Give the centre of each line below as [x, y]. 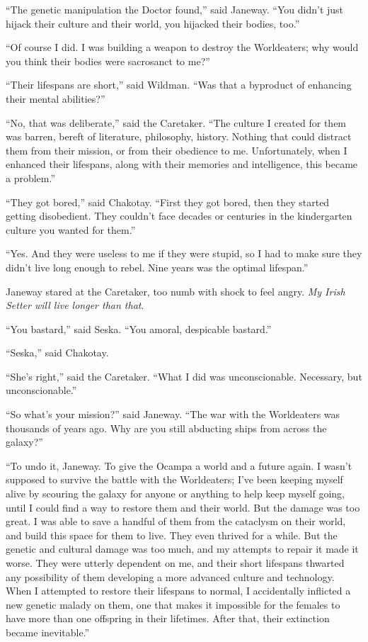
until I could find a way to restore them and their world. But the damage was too [183, 507]
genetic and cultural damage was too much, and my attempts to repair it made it [182, 549]
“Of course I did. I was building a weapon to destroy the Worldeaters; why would [182, 47]
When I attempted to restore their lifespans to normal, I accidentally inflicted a [178, 591]
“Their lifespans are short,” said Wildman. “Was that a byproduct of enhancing [179, 85]
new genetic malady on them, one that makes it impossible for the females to [173, 604]
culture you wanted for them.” [71, 229]
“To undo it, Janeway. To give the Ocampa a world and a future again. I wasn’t [179, 465]
